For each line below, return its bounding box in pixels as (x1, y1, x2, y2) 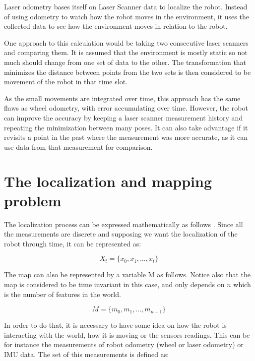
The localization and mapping (4, 171, 212, 191)
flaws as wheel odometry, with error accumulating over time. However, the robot (4, 103, 248, 113)
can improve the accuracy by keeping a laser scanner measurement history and (4, 112, 243, 122)
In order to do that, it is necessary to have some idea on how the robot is (4, 320, 227, 330)
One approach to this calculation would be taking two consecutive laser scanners (4, 37, 249, 48)
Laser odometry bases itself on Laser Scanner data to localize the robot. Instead (4, 1, 248, 11)
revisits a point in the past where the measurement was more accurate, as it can (4, 132, 248, 142)
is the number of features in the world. (4, 289, 121, 299)
